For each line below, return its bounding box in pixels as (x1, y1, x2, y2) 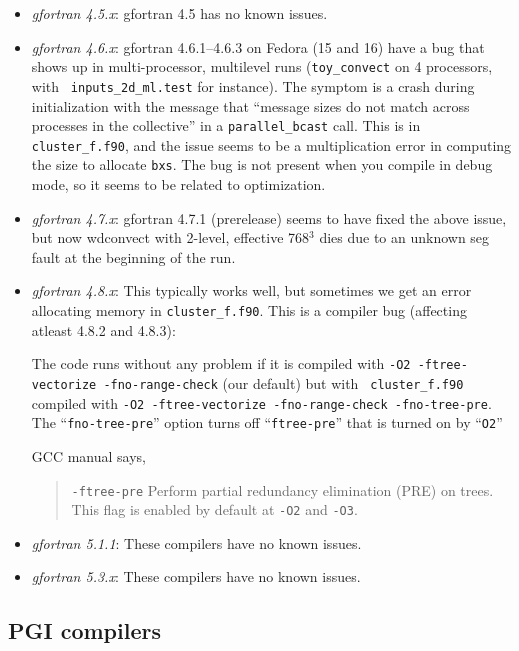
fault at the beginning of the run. (31, 246, 236, 267)
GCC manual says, (31, 445, 146, 466)
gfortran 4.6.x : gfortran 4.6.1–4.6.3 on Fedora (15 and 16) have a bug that (31, 36, 485, 57)
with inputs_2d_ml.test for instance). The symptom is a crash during (31, 75, 475, 96)
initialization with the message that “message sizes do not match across (31, 95, 470, 116)
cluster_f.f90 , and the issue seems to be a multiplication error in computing (31, 134, 512, 155)
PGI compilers (8, 615, 161, 646)
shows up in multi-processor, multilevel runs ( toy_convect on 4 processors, (31, 56, 493, 77)
